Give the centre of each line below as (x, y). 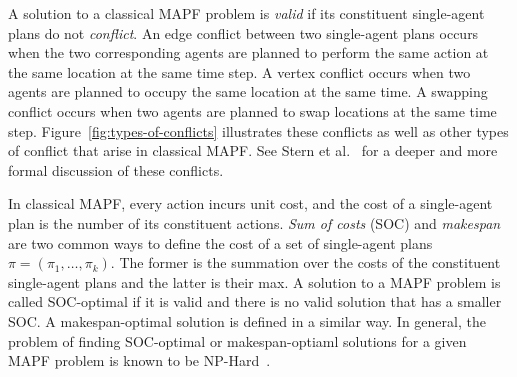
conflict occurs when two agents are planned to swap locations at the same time (252, 110)
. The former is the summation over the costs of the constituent (305, 262)
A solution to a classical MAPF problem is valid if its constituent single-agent (246, 13)
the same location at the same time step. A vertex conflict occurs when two (239, 71)
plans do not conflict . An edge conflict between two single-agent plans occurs (243, 32)
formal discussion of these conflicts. (116, 169)
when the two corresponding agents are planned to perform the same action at (248, 52)
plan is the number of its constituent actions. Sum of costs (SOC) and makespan (254, 222)
